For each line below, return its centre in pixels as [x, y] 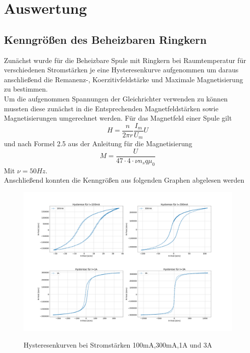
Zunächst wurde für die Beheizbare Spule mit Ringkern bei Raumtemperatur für [125, 60]
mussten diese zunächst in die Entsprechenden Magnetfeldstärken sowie [111, 108]
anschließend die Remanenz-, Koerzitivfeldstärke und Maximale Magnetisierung [124, 79]
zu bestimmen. [26, 89]
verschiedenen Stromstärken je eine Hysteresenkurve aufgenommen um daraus [121, 70]
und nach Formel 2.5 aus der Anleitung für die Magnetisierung [98, 144]
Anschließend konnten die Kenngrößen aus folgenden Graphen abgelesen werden [124, 180]
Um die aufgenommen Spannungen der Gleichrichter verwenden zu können [116, 98]
